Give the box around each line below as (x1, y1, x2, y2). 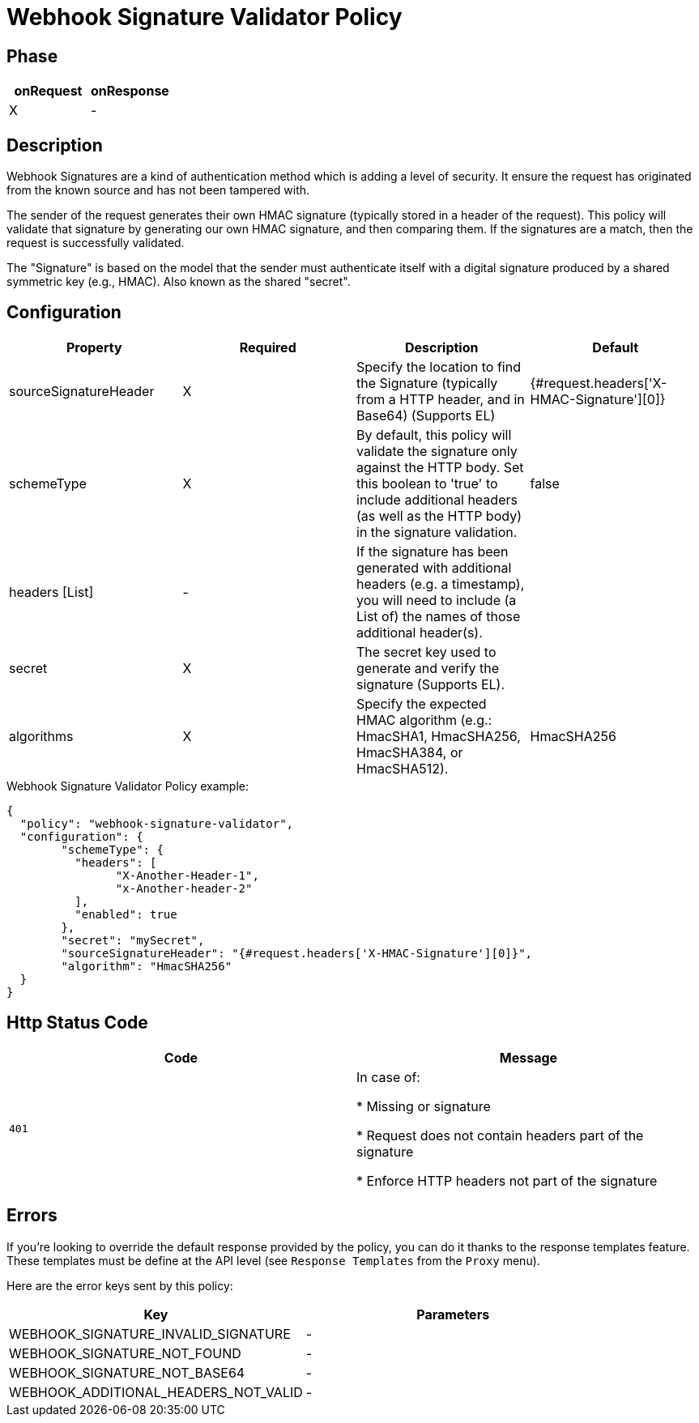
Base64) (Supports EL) (356, 407, 496, 424)
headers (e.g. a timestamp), (356, 575, 525, 592)
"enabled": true (75, 907, 177, 921)
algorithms (9, 727, 74, 744)
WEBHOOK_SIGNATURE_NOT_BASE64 (9, 1364, 245, 1381)
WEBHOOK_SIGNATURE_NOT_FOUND (9, 1344, 241, 1361)
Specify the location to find (356, 358, 521, 375)
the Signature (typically (356, 374, 498, 391)
